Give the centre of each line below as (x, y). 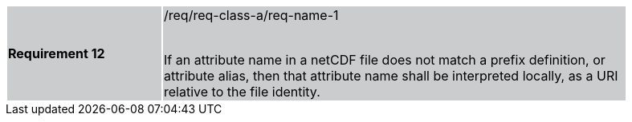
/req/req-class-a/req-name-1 (251, 15)
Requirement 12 (57, 53)
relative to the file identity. (242, 92)
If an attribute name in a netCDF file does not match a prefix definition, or (385, 60)
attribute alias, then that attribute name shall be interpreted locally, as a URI (391, 76)
